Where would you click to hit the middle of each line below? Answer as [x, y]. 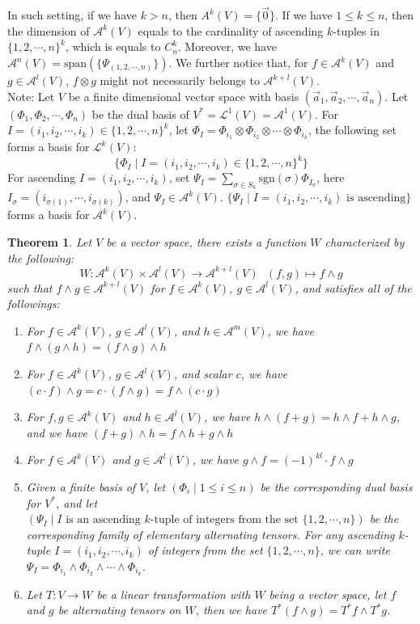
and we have [57, 432]
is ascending [376, 198]
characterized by [365, 241]
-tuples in [356, 30]
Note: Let [31, 96]
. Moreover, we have [227, 46]
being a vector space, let [328, 594]
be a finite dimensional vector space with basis [184, 96]
